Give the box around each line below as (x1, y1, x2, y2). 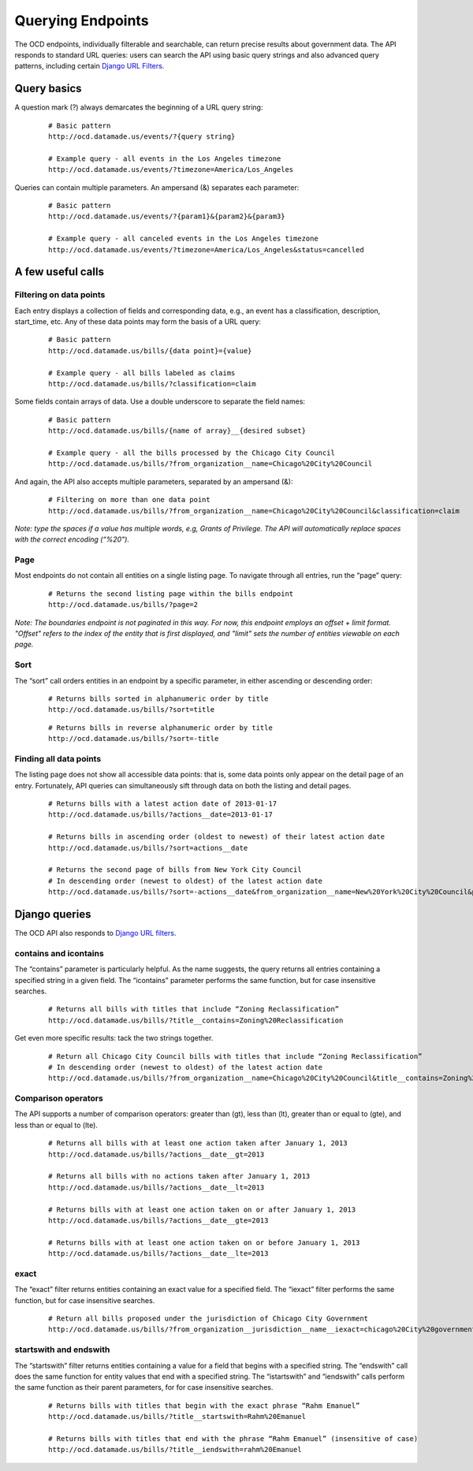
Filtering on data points (14, 289, 106, 300)
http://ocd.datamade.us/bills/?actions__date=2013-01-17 (48, 810, 274, 819)
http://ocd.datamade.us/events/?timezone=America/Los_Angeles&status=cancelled (48, 245, 364, 254)
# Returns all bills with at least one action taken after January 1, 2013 (48, 1139, 348, 1148)
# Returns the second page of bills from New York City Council (48, 866, 303, 874)
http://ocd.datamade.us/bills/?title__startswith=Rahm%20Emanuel (48, 1412, 307, 1421)
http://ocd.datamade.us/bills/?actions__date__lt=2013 (48, 1182, 265, 1192)
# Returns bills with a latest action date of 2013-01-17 (48, 799, 277, 808)
